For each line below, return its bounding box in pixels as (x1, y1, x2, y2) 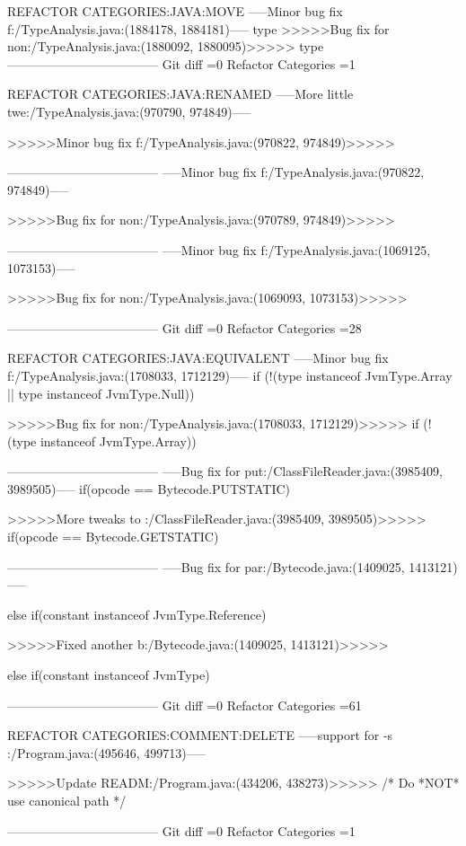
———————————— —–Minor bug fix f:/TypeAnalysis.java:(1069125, (7, 240, 431, 259)
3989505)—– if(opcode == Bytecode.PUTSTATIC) (7, 479, 291, 498)
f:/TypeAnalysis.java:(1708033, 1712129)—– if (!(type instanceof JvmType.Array (7, 366, 453, 384)
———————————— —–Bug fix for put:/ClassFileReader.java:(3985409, (7, 462, 443, 480)
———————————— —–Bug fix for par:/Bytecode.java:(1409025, (7, 557, 405, 576)
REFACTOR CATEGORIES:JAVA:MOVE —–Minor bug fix (7, 2, 343, 20)
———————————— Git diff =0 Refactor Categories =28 (7, 318, 362, 337)
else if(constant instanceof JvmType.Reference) (7, 604, 267, 623)
